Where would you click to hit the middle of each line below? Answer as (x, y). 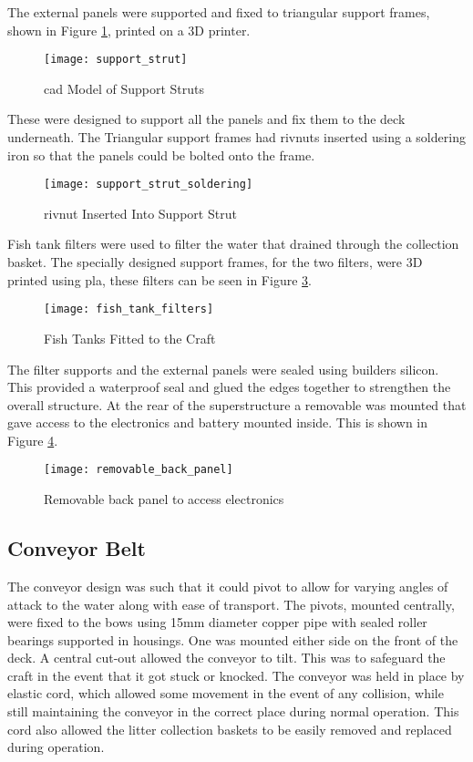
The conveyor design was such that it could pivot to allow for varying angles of (228, 586)
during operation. (56, 747)
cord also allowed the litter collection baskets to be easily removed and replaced (230, 729)
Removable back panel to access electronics (164, 499)
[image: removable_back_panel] (139, 470)
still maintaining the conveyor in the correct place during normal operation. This (233, 711)
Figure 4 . (33, 440)
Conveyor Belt (77, 548)
